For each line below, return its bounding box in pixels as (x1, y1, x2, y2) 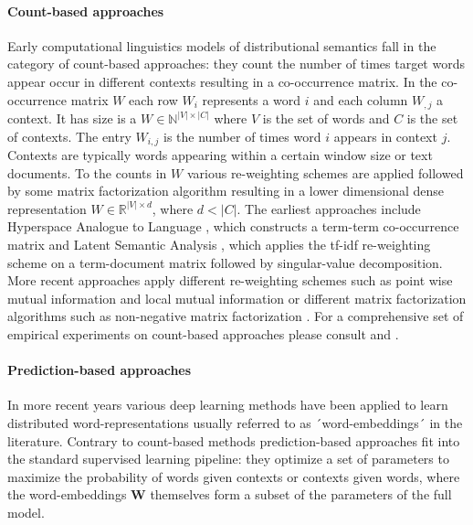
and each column (313, 90, 408, 109)
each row (129, 90, 178, 109)
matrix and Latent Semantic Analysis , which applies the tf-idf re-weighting (7, 235, 431, 254)
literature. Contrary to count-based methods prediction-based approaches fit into (7, 431, 460, 450)
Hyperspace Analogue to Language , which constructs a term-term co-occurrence (7, 217, 459, 236)
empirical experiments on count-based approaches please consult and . (7, 325, 399, 344)
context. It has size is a (7, 109, 137, 128)
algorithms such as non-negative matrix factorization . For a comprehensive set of (7, 306, 464, 326)
